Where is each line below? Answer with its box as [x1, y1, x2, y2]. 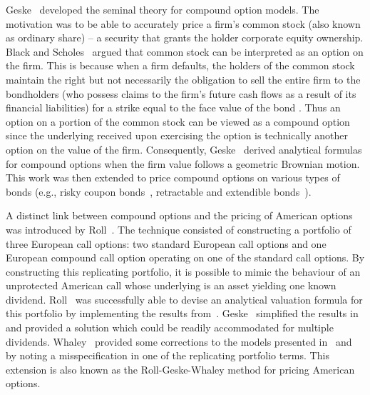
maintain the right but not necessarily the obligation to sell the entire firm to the [6, 71, 361, 86]
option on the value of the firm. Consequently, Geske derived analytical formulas [6, 141, 362, 156]
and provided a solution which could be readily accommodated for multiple [6, 320, 334, 335]
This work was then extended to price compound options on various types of [6, 170, 340, 185]
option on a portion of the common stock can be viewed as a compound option [6, 114, 350, 129]
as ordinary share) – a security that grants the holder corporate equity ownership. [6, 30, 364, 45]
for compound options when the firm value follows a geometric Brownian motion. [6, 156, 360, 171]
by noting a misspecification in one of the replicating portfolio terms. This [6, 348, 329, 363]
